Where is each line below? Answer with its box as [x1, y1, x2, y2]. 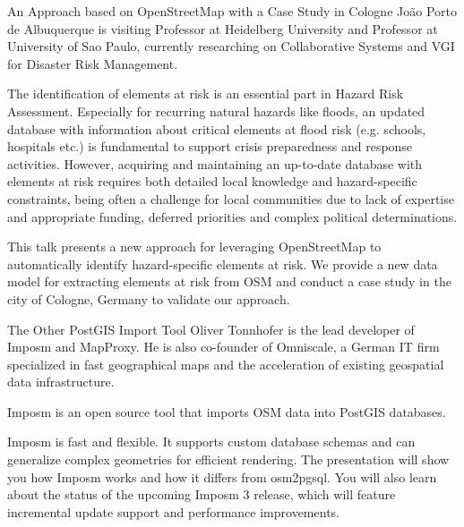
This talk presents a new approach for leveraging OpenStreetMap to [7, 237, 382, 256]
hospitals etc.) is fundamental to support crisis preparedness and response [7, 137, 413, 156]
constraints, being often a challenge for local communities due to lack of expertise [7, 189, 454, 208]
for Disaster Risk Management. [7, 54, 178, 72]
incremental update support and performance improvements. [7, 502, 339, 521]
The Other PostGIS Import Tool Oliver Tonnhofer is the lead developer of [7, 319, 415, 338]
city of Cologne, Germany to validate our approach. [7, 289, 290, 308]
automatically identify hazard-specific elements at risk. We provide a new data [7, 254, 438, 273]
